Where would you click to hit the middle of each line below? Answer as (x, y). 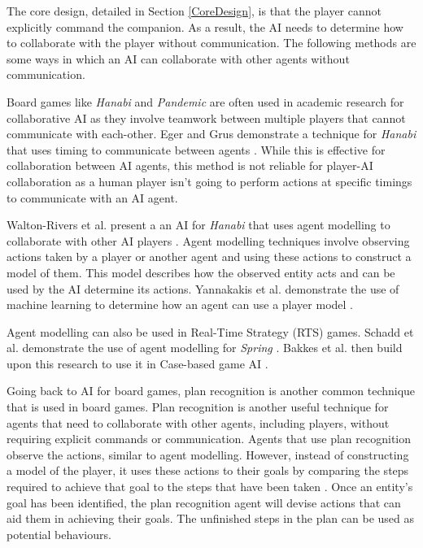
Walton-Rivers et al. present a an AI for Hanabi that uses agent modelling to (198, 225)
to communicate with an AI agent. (92, 197)
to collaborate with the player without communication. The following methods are (211, 43)
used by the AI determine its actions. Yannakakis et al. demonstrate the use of (203, 288)
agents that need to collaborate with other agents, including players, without (198, 422)
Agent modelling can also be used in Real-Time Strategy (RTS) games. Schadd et (210, 331)
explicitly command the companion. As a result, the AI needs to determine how (205, 26)
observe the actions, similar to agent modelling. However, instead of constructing (208, 454)
